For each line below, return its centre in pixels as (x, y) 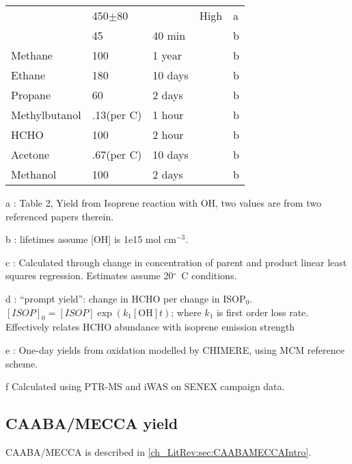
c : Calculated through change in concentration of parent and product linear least (176, 262)
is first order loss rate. (262, 312)
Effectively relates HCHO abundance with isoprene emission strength (150, 327)
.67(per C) (117, 154)
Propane (31, 95)
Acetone (30, 154)
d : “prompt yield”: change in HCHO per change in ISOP (126, 298)
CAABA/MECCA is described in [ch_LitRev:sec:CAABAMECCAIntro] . (159, 451)
